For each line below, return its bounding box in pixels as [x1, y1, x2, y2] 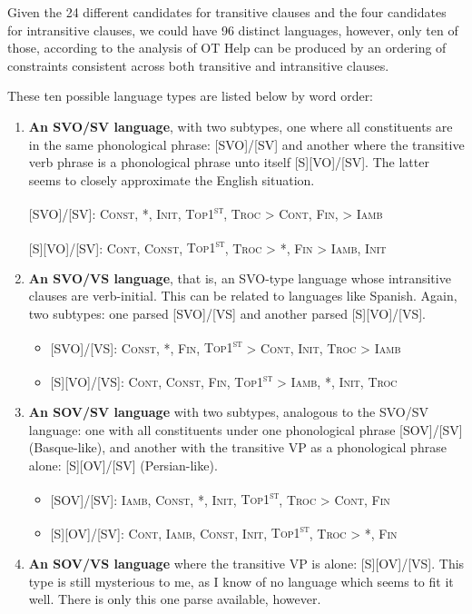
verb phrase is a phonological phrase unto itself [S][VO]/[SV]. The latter [28, 153, 429, 172]
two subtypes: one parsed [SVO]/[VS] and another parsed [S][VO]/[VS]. [28, 304, 427, 323]
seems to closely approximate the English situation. [28, 170, 315, 189]
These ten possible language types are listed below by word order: [7, 86, 374, 105]
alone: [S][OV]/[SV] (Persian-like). [28, 455, 218, 474]
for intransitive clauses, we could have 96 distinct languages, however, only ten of [7, 20, 458, 39]
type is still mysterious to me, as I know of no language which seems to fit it [28, 571, 454, 590]
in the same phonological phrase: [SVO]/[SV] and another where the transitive [28, 134, 465, 153]
